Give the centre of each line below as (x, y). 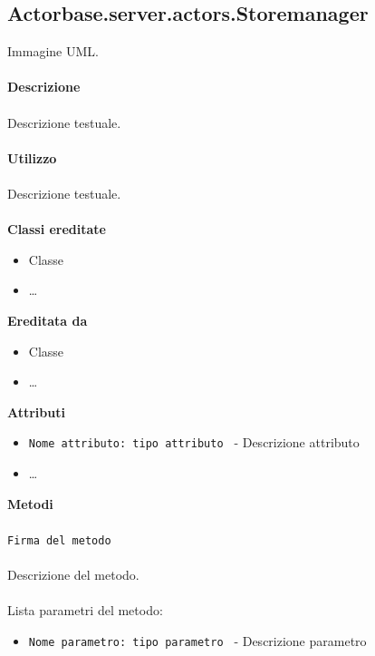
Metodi (30, 503)
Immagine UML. (53, 51)
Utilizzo (32, 157)
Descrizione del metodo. (73, 574)
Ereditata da (48, 320)
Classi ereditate (57, 229)
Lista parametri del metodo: (85, 610)
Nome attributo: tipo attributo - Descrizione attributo (194, 442)
